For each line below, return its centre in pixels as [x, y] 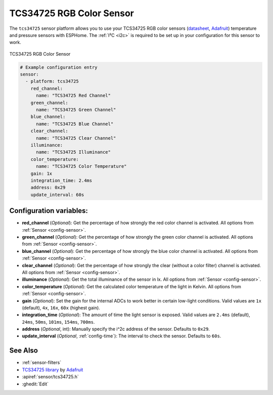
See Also [24, 351]
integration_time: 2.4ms [61, 180]
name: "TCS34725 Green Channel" [76, 110]
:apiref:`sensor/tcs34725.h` [50, 377]
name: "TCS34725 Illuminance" [74, 152]
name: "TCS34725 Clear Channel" [76, 138]
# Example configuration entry [59, 67]
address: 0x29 [48, 188]
